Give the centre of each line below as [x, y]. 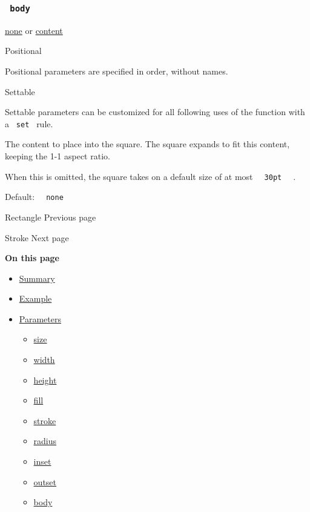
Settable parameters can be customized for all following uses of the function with [155, 112]
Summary [37, 278]
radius [45, 441]
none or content [34, 30]
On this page [32, 258]
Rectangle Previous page [51, 217]
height [45, 380]
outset [45, 481]
